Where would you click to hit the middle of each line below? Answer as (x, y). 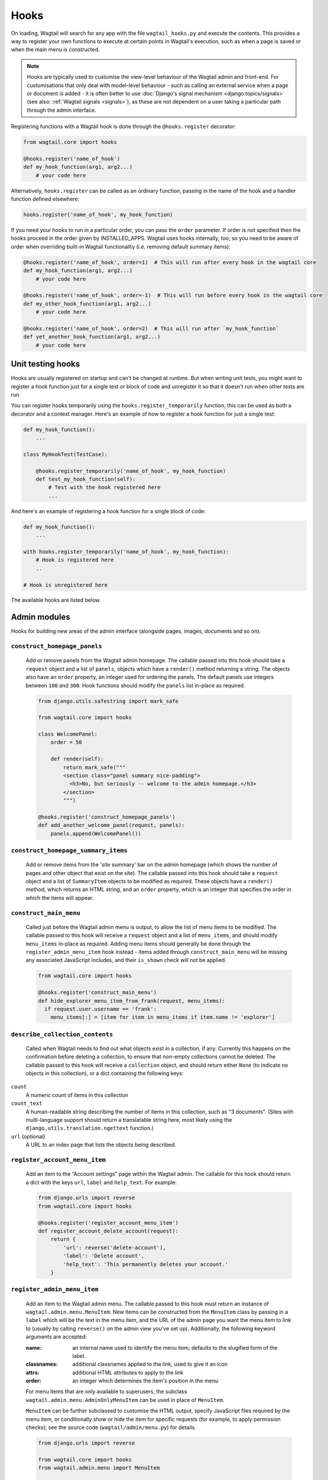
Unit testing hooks (46, 364)
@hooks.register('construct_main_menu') (97, 992)
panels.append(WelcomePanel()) (96, 834)
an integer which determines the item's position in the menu (145, 1381)
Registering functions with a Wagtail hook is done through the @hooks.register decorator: (124, 127)
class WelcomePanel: (68, 734)
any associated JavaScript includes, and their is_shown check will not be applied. (126, 960)
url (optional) (28, 1136)
